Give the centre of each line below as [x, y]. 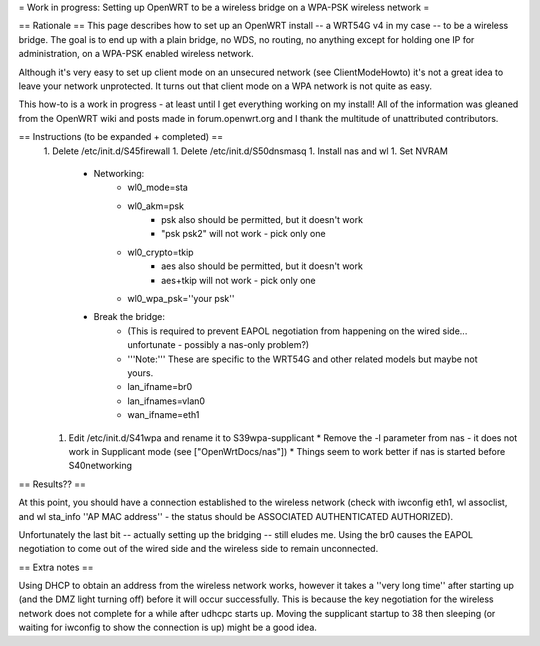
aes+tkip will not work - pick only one [239, 280]
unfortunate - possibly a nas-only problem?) [218, 345]
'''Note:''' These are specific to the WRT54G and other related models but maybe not [303, 359]
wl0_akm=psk [156, 206]
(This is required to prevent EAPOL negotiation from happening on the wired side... [297, 331]
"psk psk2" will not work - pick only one [243, 234]
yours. [140, 372]
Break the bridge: [129, 317]
